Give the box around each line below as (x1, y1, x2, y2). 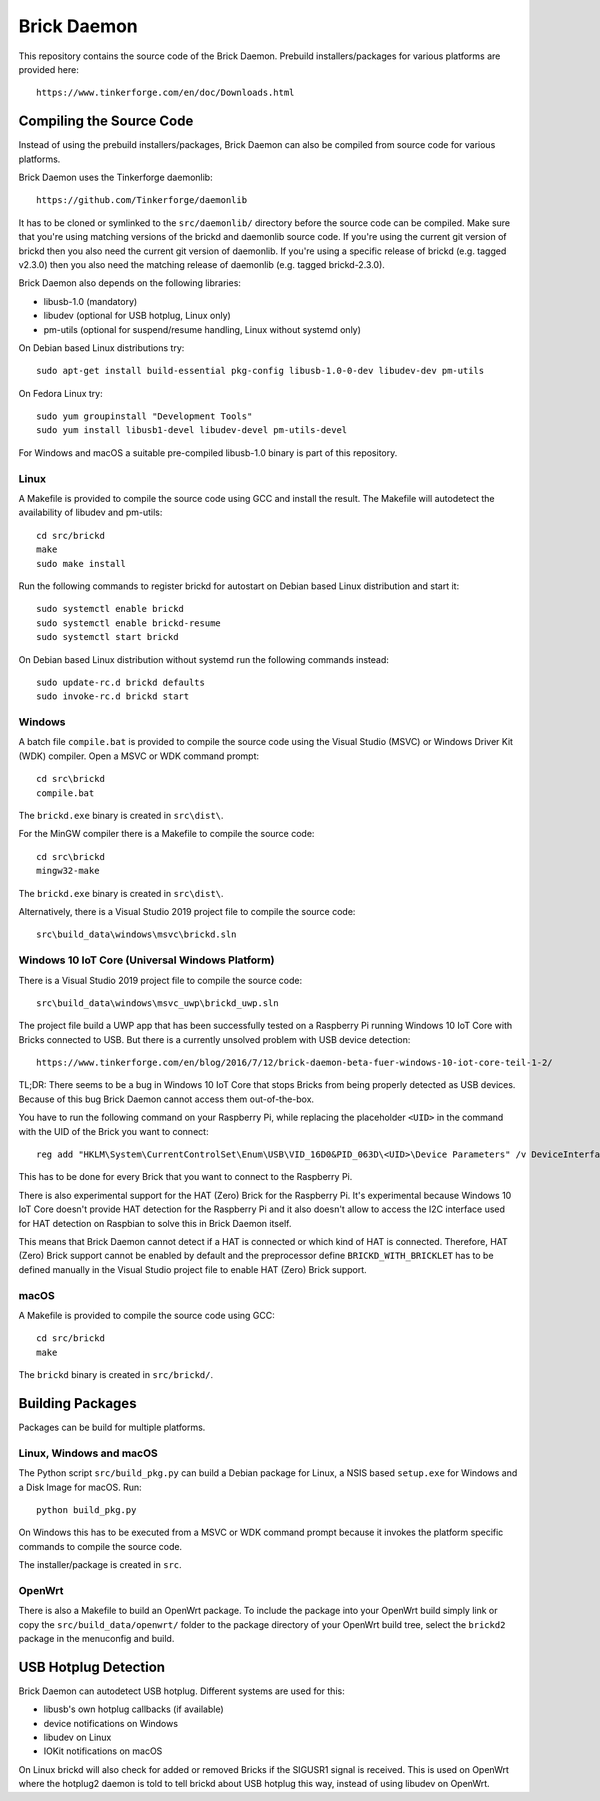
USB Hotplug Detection (18, 1658, 165, 1675)
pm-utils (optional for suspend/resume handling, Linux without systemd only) (43, 323, 362, 335)
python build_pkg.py (36, 1504, 137, 1515)
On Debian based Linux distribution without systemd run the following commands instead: (18, 653, 390, 665)
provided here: (18, 63, 79, 75)
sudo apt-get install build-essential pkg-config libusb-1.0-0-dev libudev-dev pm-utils (36, 365, 485, 377)
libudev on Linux (43, 1731, 112, 1744)
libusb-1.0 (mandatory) (43, 295, 138, 307)
